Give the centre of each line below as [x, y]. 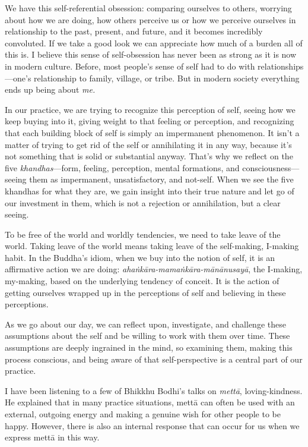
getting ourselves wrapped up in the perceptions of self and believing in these [145, 292]
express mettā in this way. [52, 437]
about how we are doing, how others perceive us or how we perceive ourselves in [150, 19]
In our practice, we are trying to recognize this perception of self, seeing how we [150, 109]
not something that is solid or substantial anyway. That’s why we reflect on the [149, 156]
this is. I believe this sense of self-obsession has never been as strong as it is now [151, 54]
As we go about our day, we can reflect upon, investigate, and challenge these [145, 324]
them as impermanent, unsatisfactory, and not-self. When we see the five [161, 179]
